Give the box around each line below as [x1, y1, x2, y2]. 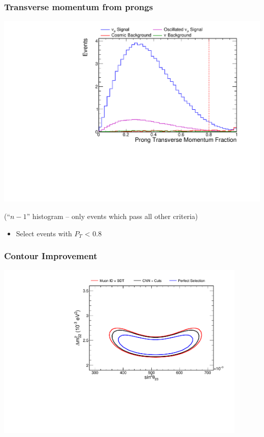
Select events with [16, 228, 72, 238]
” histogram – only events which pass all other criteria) [26, 211, 198, 221]
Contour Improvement [4, 249, 97, 262]
